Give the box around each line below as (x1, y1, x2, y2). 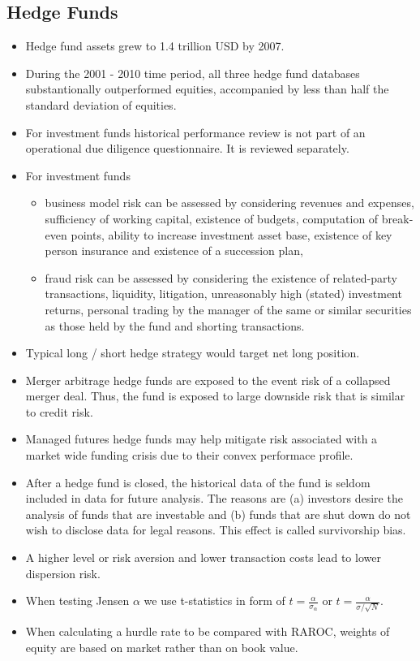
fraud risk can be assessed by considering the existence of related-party (45, 269, 397, 286)
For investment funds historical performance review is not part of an (25, 123, 366, 140)
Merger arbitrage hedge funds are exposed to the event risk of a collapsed (25, 371, 391, 388)
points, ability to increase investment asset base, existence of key (71, 226, 392, 243)
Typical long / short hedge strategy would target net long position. (25, 344, 360, 361)
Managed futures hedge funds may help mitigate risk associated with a (25, 430, 378, 447)
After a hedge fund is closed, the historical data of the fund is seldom (25, 473, 371, 490)
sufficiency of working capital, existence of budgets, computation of (45, 210, 379, 227)
